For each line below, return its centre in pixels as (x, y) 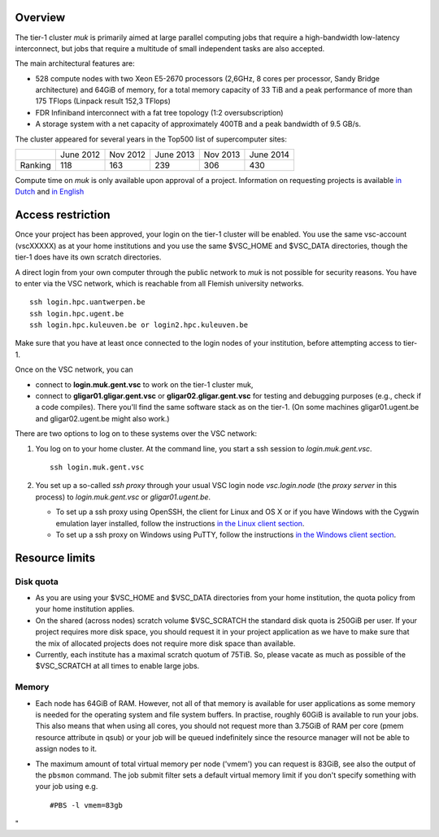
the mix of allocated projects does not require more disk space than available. (165, 643)
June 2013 (175, 155)
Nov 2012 (128, 155)
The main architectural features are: (75, 63)
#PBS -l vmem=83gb (87, 805)
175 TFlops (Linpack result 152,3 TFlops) (103, 101)
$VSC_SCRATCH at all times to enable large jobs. (117, 666)
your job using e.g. (67, 787)
